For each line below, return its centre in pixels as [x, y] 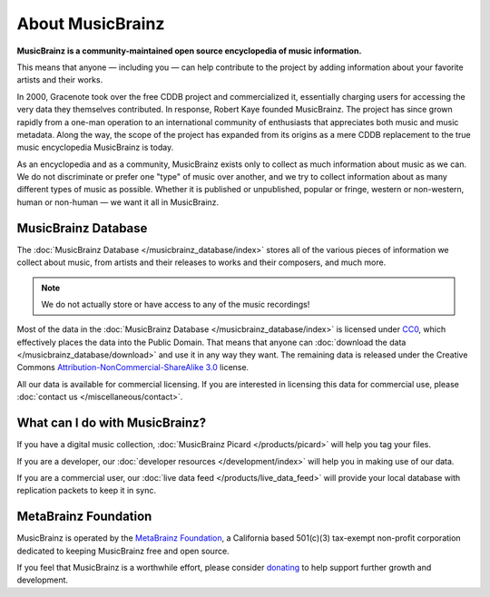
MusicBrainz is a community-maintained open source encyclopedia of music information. [189, 51]
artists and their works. [60, 80]
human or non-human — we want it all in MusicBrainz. [118, 202]
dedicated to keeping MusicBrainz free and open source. [123, 551]
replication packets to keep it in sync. [87, 491]
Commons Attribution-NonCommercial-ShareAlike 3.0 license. [133, 367]
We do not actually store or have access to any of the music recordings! [176, 304]
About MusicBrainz [91, 24]
